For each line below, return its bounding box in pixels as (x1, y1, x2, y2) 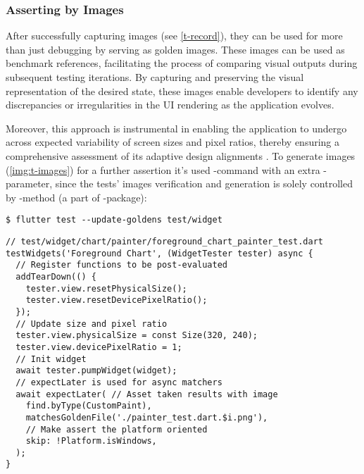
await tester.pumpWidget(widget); (15, 366, 177, 376)
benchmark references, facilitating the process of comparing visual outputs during (6, 56, 358, 70)
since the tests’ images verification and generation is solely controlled (55, 176, 353, 191)
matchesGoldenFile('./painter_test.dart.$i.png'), (25, 412, 268, 423)
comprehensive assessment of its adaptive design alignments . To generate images (6, 148, 356, 163)
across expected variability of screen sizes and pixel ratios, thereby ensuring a (6, 135, 340, 149)
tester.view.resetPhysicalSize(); (25, 283, 187, 294)
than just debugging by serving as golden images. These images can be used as (6, 42, 345, 56)
